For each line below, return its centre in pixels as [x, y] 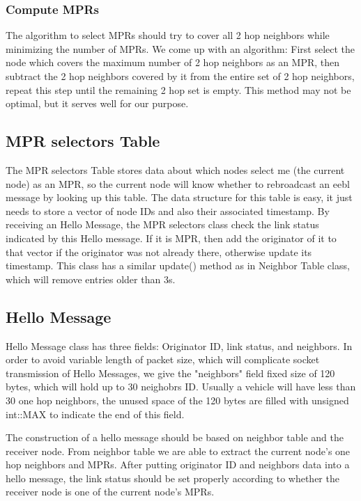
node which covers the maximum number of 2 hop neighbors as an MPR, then [173, 62]
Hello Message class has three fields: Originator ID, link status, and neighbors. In [179, 345]
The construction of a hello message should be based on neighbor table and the [175, 437]
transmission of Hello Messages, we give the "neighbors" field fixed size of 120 [170, 373]
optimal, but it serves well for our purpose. [97, 103]
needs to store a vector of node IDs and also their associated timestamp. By [168, 210]
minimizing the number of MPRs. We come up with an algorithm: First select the [180, 48]
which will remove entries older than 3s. [91, 279]
